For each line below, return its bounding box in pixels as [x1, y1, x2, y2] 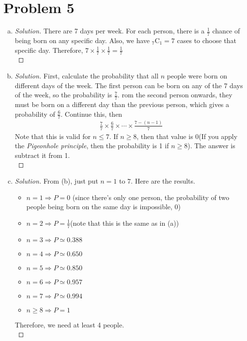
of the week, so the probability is [15, 90, 112, 100]
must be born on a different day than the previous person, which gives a [15, 99, 230, 109]
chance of [212, 26, 240, 36]
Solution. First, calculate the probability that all [15, 70, 159, 80]
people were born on [167, 70, 227, 80]
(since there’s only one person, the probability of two [72, 192, 230, 202]
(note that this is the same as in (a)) [70, 217, 179, 228]
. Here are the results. [131, 175, 195, 186]
